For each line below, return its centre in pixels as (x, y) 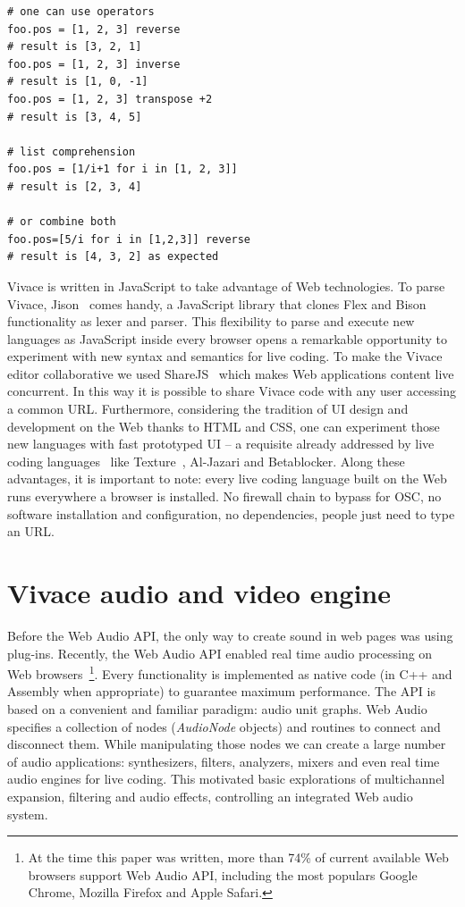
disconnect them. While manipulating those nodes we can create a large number (227, 744)
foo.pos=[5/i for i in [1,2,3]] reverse (129, 239)
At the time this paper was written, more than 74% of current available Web (238, 857)
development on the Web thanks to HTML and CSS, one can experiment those (224, 426)
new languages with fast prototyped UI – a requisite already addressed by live (221, 444)
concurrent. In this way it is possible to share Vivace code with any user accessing (232, 391)
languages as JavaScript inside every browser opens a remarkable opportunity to (228, 338)
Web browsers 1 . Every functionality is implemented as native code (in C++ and (230, 672)
